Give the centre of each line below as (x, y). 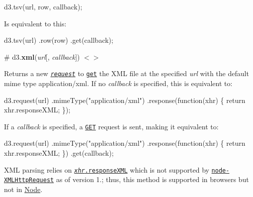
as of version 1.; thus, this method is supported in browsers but (152, 179)
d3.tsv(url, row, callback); (43, 6)
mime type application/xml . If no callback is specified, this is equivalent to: (118, 83)
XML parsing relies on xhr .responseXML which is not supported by (107, 169)
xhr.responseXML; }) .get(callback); (59, 153)
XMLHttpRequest (29, 180)
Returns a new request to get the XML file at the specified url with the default (126, 73)
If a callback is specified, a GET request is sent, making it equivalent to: (111, 126)
